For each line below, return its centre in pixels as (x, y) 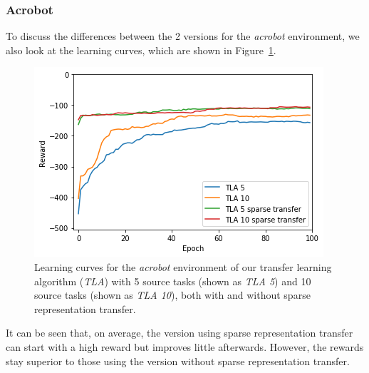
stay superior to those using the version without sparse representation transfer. (178, 361)
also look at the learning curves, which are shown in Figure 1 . (141, 50)
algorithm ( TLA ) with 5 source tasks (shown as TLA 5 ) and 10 (173, 281)
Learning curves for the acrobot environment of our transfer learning (183, 267)
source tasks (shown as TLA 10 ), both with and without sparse (172, 295)
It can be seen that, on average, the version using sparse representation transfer (180, 333)
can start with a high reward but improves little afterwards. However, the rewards (185, 346)
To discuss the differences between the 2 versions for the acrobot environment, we (183, 36)
